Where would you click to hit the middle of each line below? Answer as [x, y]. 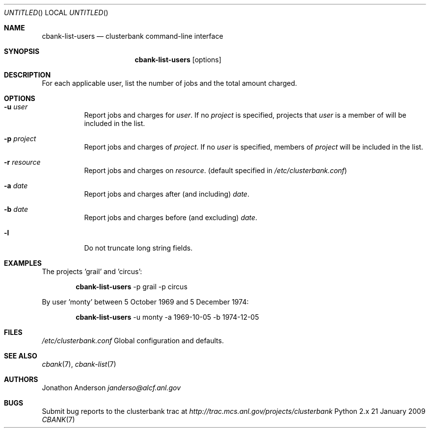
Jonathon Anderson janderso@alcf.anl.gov [111, 388]
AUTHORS [21, 379]
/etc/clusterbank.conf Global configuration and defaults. [133, 341]
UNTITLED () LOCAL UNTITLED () [56, 13]
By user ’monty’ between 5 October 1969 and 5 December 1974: [145, 302]
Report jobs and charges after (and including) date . [167, 194]
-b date [16, 209]
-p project [20, 139]
